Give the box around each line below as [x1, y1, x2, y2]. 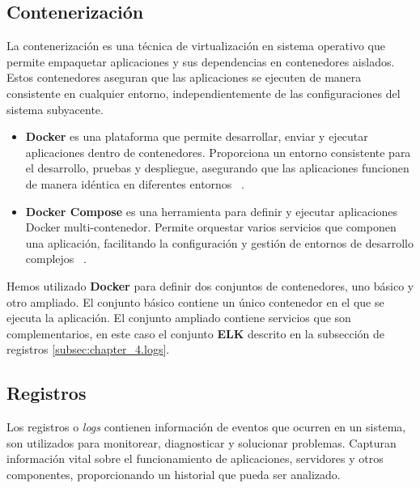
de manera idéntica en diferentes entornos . [25, 175, 244, 192]
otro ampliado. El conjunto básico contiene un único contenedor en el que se [6, 293, 384, 310]
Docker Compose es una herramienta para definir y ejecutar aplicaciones [25, 202, 397, 219]
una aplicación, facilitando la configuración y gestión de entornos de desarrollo [25, 234, 414, 251]
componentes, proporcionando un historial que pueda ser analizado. [6, 465, 341, 482]
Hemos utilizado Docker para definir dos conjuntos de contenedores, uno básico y [6, 277, 414, 294]
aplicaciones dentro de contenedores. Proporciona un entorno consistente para [25, 143, 411, 160]
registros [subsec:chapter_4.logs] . [6, 341, 170, 358]
